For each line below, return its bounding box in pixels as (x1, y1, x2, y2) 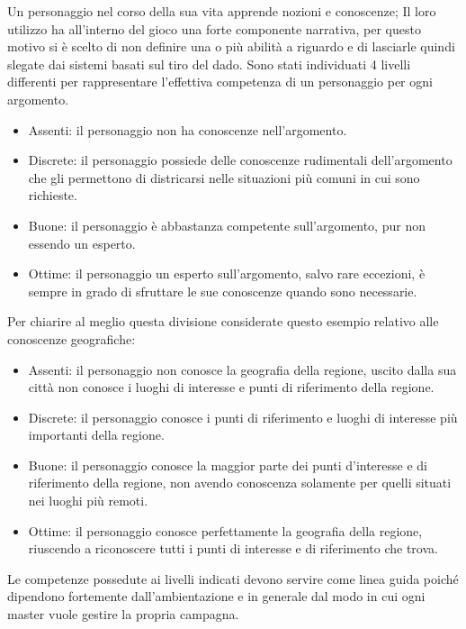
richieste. (28, 186, 77, 205)
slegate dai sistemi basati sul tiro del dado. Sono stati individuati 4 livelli (7, 54, 411, 73)
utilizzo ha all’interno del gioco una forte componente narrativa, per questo (7, 19, 421, 38)
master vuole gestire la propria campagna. (7, 605, 239, 624)
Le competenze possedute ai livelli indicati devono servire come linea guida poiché (7, 569, 459, 588)
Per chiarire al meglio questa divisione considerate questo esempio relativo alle (7, 312, 439, 331)
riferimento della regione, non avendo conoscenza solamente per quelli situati (28, 473, 452, 492)
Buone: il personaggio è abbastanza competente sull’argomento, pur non (28, 215, 426, 234)
